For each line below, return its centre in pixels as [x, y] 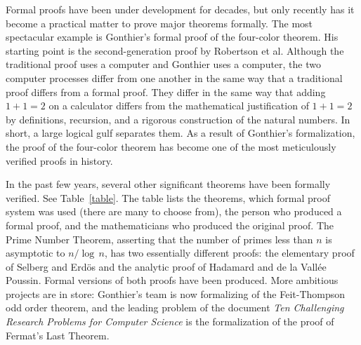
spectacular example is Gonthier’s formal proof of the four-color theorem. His [172, 37]
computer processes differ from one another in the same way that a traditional [174, 77]
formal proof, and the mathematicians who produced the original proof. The [170, 225]
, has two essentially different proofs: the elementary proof [229, 253]
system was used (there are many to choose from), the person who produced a [174, 211]
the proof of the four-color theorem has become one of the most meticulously [171, 146]
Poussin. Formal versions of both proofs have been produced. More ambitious [172, 280]
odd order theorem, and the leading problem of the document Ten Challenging [175, 307]
